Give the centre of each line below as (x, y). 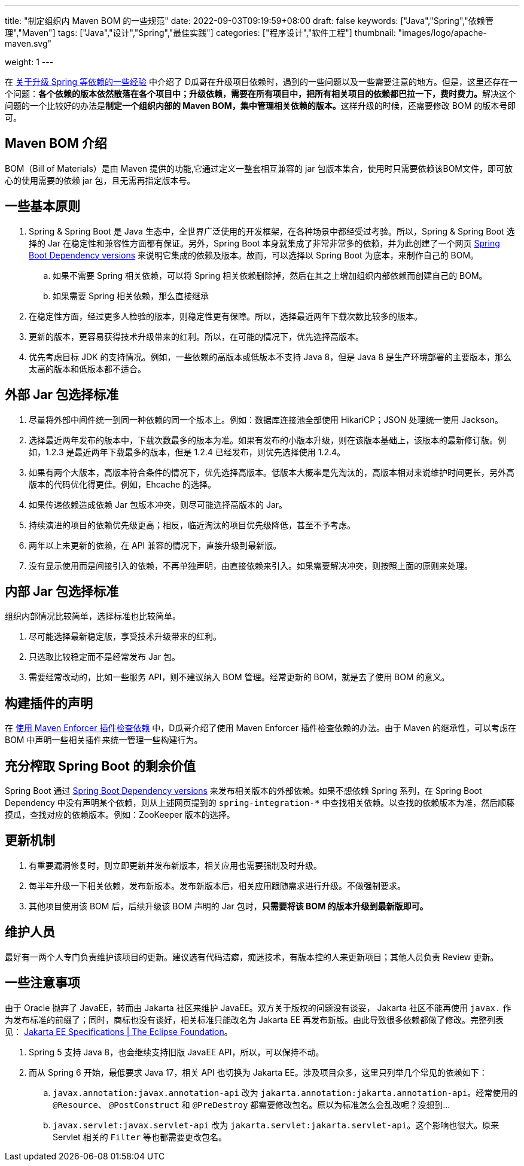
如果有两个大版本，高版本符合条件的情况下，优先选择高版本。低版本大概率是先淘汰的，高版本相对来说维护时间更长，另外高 (272, 472)
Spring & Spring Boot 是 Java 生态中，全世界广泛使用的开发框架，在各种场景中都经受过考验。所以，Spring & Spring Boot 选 (272, 231)
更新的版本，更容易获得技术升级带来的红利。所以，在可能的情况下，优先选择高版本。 (196, 336)
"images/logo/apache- (442, 33)
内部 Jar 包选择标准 (62, 591)
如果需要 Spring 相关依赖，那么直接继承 (131, 296)
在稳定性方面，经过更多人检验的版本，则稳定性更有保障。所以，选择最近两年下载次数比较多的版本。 (226, 316)
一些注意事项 (42, 983)
